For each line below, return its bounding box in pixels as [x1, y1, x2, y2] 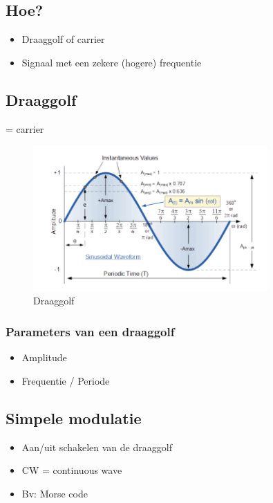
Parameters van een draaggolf [6, 322, 175, 340]
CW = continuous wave [21, 463, 122, 477]
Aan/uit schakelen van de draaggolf [21, 439, 172, 454]
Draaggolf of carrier [21, 32, 105, 46]
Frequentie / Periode [21, 373, 110, 387]
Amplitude [21, 350, 67, 365]
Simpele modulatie [6, 407, 142, 428]
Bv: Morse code [21, 486, 88, 500]
